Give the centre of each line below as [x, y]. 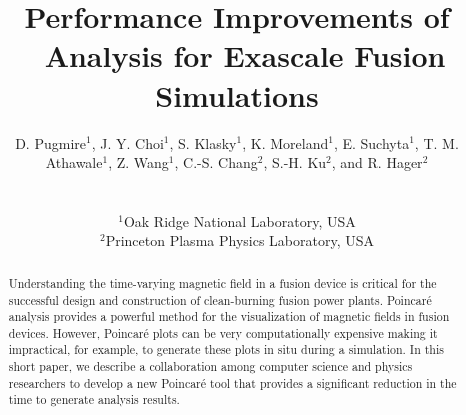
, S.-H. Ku [295, 162]
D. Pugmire [50, 142]
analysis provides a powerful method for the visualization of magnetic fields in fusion [229, 316]
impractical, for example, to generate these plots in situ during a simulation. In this [226, 349]
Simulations [237, 94]
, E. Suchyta [371, 142]
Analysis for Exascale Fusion [245, 55]
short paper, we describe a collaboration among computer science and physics [210, 366]
